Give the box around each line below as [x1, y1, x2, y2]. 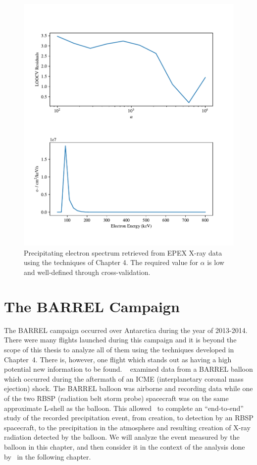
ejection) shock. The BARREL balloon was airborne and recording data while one [4, 383, 253, 394]
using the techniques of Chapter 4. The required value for [24, 257, 198, 267]
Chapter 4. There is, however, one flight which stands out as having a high [4, 354, 232, 364]
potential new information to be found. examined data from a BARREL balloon [4, 364, 253, 374]
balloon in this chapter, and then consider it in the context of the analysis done [4, 441, 245, 452]
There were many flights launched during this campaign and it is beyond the [4, 334, 237, 345]
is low [207, 257, 224, 267]
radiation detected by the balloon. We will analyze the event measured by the [4, 432, 240, 442]
